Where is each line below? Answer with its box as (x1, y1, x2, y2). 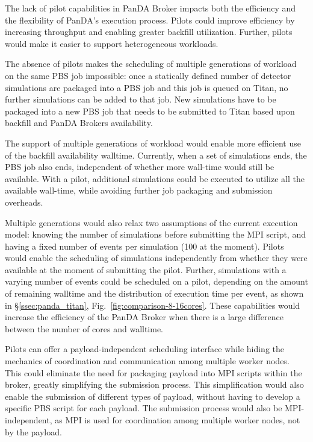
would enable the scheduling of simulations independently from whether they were (5, 251, 308, 264)
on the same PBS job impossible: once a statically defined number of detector (5, 69, 291, 81)
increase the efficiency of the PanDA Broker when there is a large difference (5, 311, 284, 323)
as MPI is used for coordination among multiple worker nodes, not (55, 414, 300, 426)
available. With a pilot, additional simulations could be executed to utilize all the (5, 172, 305, 185)
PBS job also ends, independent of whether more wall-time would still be (5, 160, 274, 173)
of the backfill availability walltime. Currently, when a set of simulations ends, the (5, 148, 307, 161)
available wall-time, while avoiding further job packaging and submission (5, 184, 273, 197)
